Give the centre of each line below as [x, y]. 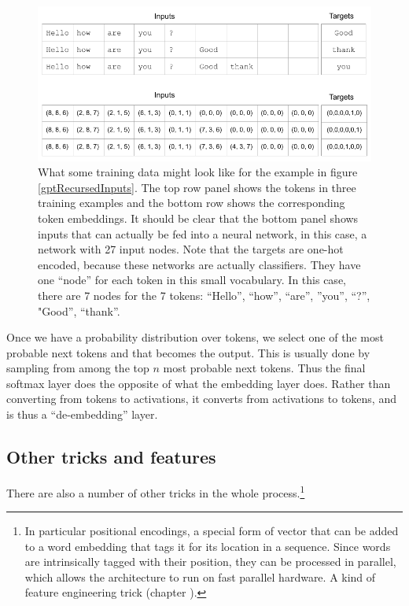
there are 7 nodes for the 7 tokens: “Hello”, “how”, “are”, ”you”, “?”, [204, 295]
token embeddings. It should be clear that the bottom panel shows [198, 218]
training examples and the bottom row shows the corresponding [192, 203]
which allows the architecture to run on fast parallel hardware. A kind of [200, 576]
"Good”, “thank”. [79, 310]
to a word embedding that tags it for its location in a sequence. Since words [208, 546]
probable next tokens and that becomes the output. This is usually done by [188, 352]
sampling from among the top [78, 368]
